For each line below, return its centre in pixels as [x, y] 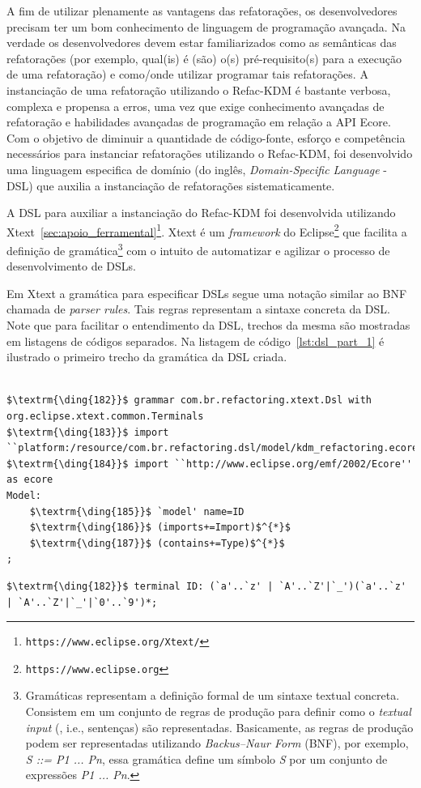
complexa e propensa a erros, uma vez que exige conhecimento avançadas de [196, 106]
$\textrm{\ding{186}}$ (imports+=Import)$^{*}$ [160, 528]
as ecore [30, 480]
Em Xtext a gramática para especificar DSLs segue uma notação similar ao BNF [207, 293]
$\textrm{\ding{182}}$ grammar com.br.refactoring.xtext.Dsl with [189, 400]
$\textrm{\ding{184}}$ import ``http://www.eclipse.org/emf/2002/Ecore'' [210, 464]
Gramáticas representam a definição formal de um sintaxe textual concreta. [213, 695]
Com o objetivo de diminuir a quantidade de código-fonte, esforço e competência [206, 137]
